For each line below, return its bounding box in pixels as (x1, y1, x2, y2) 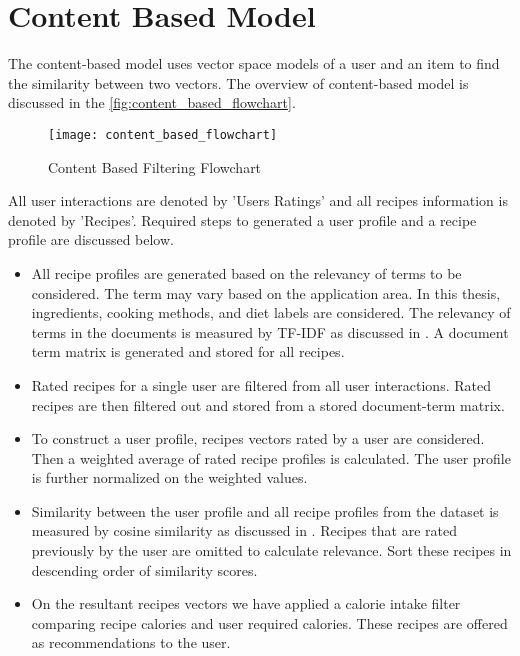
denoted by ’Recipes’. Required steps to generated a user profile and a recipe (8, 209, 477, 230)
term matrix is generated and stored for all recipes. (31, 341, 345, 362)
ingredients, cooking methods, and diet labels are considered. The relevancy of (31, 302, 511, 323)
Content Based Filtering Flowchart (48, 156, 262, 177)
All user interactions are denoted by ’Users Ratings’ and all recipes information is (8, 190, 508, 211)
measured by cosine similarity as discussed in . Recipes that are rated (31, 520, 457, 541)
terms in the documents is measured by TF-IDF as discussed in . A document (31, 321, 509, 342)
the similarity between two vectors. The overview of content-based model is (8, 72, 469, 93)
